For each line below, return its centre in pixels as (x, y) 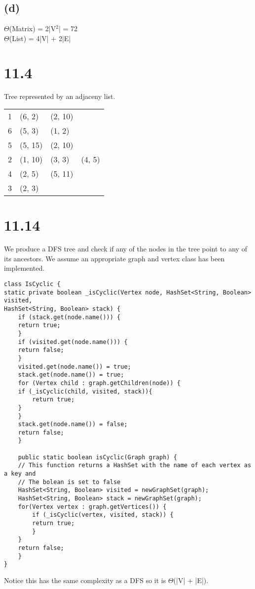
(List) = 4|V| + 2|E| (40, 38)
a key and (20, 474)
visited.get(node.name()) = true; (74, 367)
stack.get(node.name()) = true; (71, 375)
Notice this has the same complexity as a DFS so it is (85, 580)
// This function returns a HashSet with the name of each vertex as (135, 466)
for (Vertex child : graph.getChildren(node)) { (99, 383)
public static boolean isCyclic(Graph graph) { (97, 457)
